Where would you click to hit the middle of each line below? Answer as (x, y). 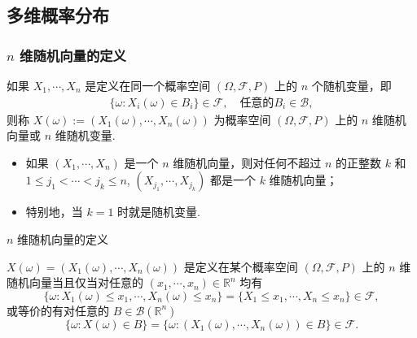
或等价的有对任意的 (58, 310)
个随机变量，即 (351, 85)
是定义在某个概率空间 (241, 266)
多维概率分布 (58, 15)
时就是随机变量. (159, 212)
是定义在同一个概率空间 (148, 85)
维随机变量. (85, 135)
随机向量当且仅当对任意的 (75, 282)
